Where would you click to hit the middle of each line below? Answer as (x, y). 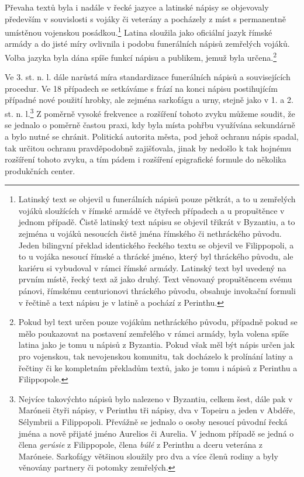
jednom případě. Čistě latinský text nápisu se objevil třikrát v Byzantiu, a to (157, 222)
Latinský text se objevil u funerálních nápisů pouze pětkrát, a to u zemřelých (157, 199)
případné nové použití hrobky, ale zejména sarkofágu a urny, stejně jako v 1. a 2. (149, 100)
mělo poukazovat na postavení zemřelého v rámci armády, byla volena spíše (153, 333)
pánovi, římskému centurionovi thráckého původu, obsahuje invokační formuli (157, 291)
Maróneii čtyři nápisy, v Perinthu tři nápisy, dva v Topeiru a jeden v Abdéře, (157, 410)
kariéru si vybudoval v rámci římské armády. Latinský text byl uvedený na (152, 267)
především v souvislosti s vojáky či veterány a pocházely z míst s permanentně (145, 18)
